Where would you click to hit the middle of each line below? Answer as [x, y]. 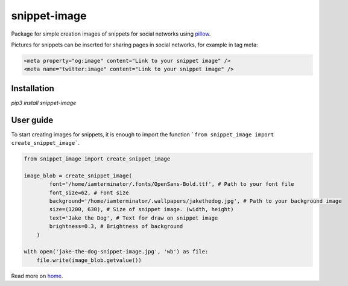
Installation [33, 88]
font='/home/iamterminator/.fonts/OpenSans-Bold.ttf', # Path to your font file [172, 184]
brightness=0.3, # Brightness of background [116, 227]
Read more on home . [37, 276]
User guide [32, 120]
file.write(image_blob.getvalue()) [89, 260]
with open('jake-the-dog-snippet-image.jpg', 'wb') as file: [116, 252]
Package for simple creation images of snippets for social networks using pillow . [111, 34]
